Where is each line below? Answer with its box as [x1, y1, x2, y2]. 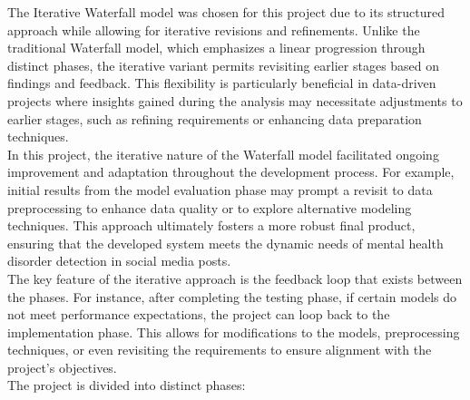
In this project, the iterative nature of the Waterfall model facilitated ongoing [7, 144, 439, 163]
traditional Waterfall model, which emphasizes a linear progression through [7, 38, 426, 57]
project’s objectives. [7, 357, 117, 376]
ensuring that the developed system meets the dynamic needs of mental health [7, 233, 444, 252]
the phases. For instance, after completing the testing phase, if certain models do [7, 287, 457, 306]
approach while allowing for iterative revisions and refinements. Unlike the [7, 20, 420, 39]
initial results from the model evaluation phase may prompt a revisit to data [7, 180, 433, 199]
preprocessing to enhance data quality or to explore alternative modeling [7, 198, 412, 217]
